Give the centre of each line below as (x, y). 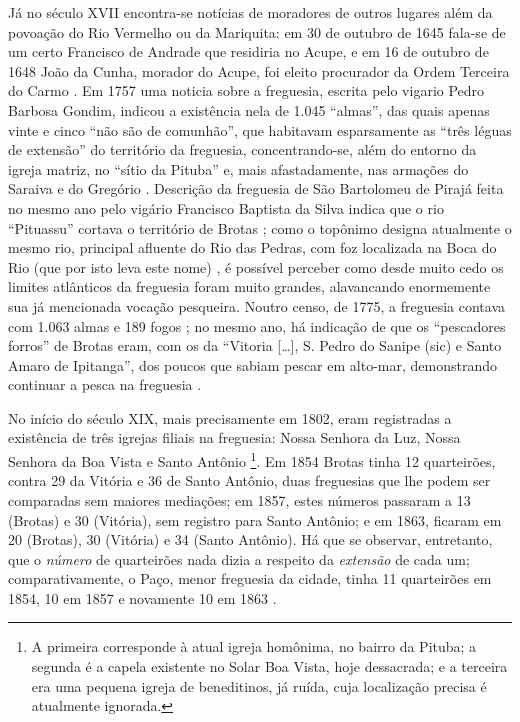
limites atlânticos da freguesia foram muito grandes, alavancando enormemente (249, 286)
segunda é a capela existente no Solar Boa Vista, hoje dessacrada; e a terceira (269, 666)
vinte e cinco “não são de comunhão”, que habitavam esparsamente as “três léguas (260, 129)
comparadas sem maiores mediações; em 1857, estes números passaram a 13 (239, 499)
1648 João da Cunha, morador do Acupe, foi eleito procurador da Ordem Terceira (259, 70)
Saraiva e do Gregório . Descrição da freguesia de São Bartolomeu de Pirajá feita (256, 188)
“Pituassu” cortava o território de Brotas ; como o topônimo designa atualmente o (260, 227)
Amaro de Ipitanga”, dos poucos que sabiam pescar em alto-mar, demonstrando (252, 364)
